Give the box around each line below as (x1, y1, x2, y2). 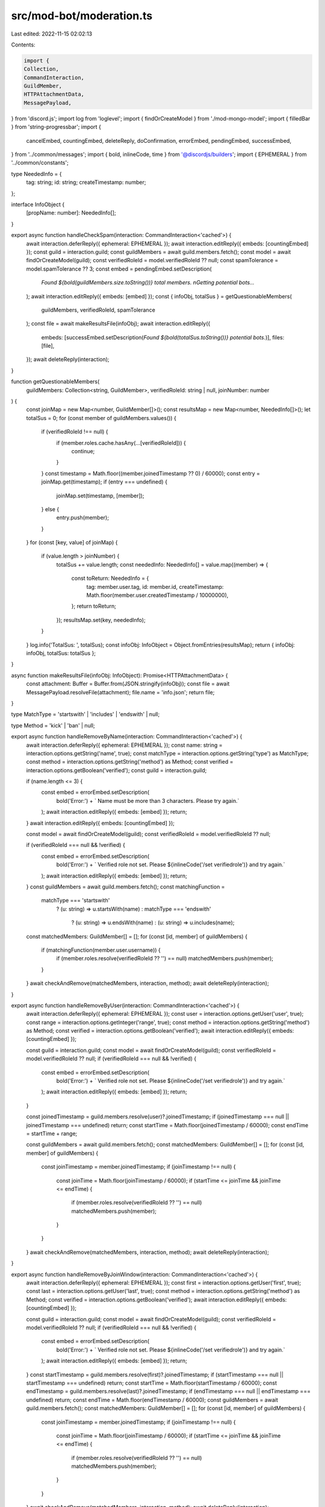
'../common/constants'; (11, 159, 69, 166)
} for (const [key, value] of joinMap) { (26, 539, 118, 546)
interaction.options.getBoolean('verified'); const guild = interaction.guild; (26, 766, 207, 774)
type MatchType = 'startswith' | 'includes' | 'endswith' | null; (11, 711, 160, 718)
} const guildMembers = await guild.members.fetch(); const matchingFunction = (26, 883, 225, 890)
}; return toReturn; (71, 603, 117, 610)
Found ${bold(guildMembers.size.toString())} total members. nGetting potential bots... (41, 279, 255, 286)
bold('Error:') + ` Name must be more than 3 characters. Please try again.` (56, 797, 240, 804)
